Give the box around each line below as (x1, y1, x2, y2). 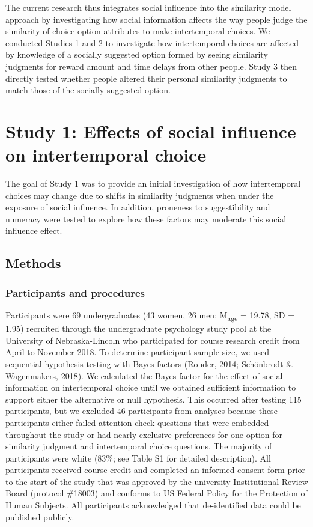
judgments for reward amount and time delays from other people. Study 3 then (5, 59, 297, 72)
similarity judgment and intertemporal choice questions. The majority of (5, 440, 272, 452)
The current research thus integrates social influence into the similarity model (5, 1, 291, 13)
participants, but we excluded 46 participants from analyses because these (5, 404, 278, 417)
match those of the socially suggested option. (5, 84, 171, 96)
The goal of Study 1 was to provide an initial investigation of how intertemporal (5, 177, 301, 190)
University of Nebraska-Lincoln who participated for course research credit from (5, 334, 300, 346)
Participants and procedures (5, 285, 145, 300)
